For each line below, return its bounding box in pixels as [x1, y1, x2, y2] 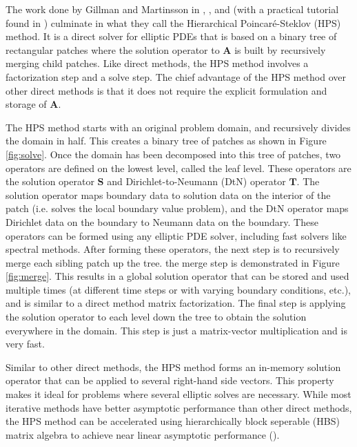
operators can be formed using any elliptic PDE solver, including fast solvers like [6, 228, 347, 242]
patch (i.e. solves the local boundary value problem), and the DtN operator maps [6, 201, 349, 216]
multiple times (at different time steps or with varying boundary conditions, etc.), [6, 282, 351, 296]
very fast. [6, 336, 45, 351]
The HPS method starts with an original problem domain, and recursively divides [6, 120, 351, 134]
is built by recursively [234, 42, 326, 57]
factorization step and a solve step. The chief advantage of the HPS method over [6, 69, 346, 84]
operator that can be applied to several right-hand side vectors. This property [6, 373, 334, 388]
